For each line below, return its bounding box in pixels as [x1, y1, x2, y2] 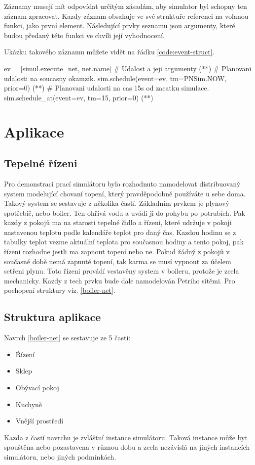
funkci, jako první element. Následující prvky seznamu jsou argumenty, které [4, 20, 235, 31]
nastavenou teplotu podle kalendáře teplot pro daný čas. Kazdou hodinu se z [4, 227, 236, 237]
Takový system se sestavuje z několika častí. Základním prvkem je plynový [4, 198, 230, 208]
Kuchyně [15, 399, 42, 409]
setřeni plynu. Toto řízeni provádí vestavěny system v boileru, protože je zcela [4, 266, 239, 276]
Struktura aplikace [4, 309, 101, 325]
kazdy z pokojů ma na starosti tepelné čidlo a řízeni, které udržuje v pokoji [4, 217, 232, 228]
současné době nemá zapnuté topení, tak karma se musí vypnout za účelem [4, 256, 231, 266]
